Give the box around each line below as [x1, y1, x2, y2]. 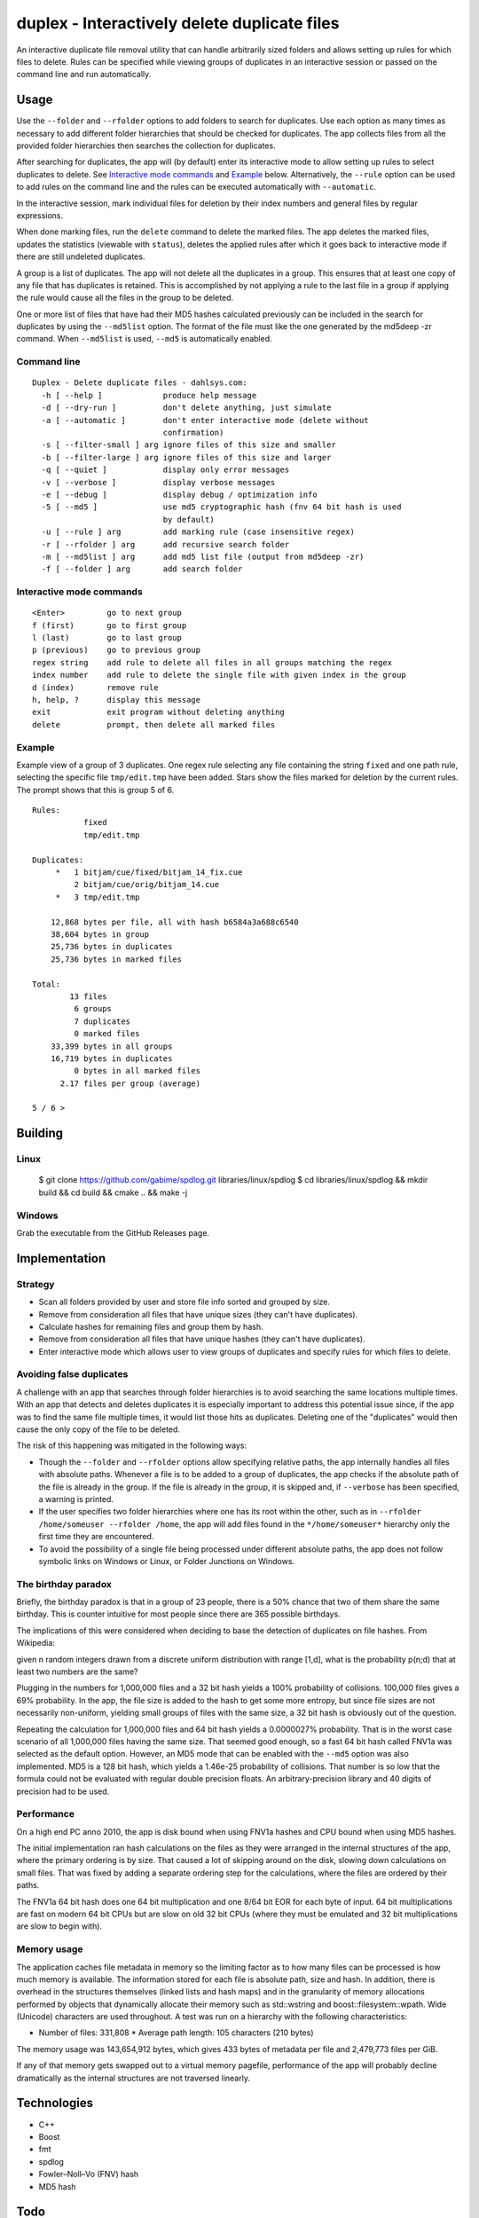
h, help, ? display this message [32, 695, 201, 704]
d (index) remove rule [32, 682, 159, 692]
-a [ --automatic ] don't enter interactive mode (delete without [41, 415, 369, 425]
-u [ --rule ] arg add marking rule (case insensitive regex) [41, 527, 355, 537]
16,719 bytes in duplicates [50, 1053, 173, 1064]
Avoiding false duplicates [16, 1368, 129, 1380]
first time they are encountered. [38, 1531, 154, 1542]
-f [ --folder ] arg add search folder [41, 564, 243, 574]
